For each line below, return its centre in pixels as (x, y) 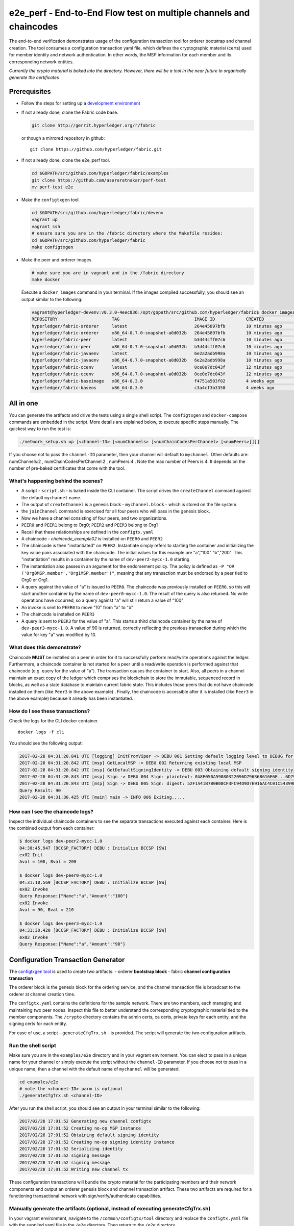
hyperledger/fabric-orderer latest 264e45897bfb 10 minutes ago (157, 326)
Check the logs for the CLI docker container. (54, 721)
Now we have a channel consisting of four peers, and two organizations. (94, 518)
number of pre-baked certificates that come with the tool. (67, 468)
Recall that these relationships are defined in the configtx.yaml (87, 532)
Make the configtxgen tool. (51, 200)
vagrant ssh (46, 226)
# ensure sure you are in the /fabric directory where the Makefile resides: (127, 233)
